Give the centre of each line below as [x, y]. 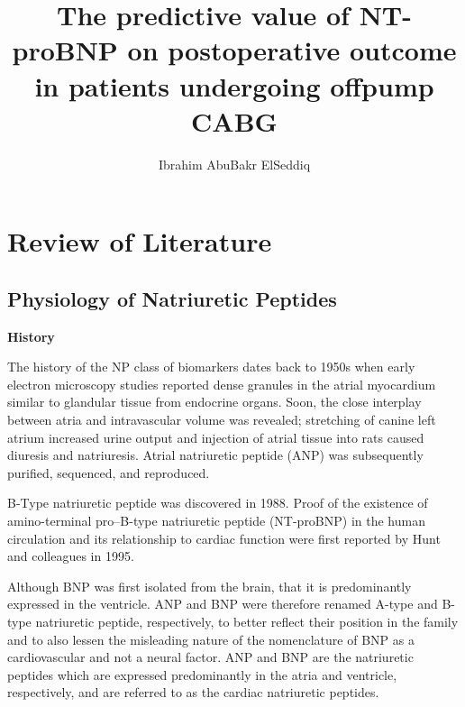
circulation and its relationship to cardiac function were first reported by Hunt [224, 538]
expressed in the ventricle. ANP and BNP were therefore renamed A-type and [223, 604]
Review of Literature [140, 241]
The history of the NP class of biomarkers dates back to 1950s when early [211, 367]
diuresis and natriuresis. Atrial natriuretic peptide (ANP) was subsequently [215, 455]
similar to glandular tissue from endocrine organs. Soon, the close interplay [214, 402]
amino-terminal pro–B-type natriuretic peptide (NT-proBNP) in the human [216, 521]
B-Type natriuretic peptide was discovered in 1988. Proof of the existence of [218, 503]
